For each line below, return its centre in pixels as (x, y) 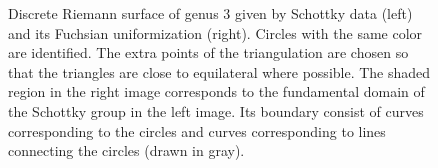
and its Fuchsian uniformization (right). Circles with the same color (215, 32)
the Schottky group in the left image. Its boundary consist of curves (216, 110)
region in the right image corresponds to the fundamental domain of (216, 91)
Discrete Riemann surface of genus (113, 13)
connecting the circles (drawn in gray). (126, 150)
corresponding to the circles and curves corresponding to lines (197, 130)
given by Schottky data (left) (324, 13)
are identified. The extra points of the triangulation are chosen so (208, 52)
